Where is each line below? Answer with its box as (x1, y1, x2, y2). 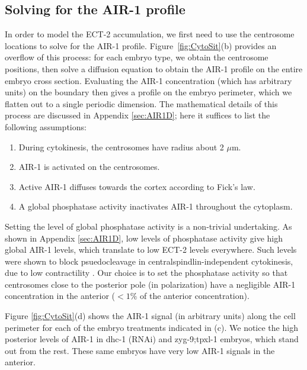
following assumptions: (5, 120, 87, 133)
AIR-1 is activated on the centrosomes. (18, 160, 160, 173)
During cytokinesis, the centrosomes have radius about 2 (18, 140, 224, 153)
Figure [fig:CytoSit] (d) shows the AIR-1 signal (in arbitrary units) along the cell (5, 310, 296, 322)
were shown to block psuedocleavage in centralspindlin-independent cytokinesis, (5, 255, 293, 267)
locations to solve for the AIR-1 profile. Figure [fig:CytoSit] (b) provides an (5, 39, 277, 52)
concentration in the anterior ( (5, 289, 116, 302)
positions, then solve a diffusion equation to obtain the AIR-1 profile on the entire (5, 62, 303, 75)
